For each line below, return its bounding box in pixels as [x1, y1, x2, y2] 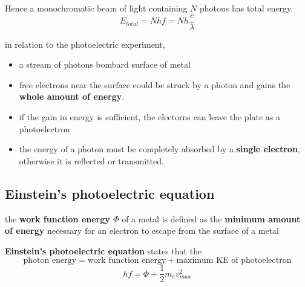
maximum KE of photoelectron [176, 256, 292, 265]
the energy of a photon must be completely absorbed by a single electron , [19, 143, 300, 155]
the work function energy [5, 212, 110, 225]
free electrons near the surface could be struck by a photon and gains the [19, 78, 290, 91]
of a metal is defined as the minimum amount [122, 212, 301, 225]
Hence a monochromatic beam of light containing [5, 2, 188, 14]
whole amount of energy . [19, 90, 125, 103]
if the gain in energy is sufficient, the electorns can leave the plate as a [19, 111, 281, 123]
